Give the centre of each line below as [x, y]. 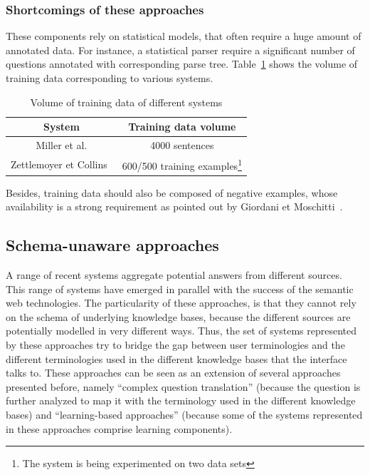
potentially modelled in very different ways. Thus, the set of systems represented [181, 331]
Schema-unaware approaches [112, 245]
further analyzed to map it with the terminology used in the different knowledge [181, 400]
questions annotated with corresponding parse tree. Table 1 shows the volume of [182, 64]
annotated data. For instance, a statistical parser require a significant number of [180, 50]
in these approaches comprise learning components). [119, 428]
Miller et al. [62, 145]
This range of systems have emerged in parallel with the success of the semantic [180, 288]
